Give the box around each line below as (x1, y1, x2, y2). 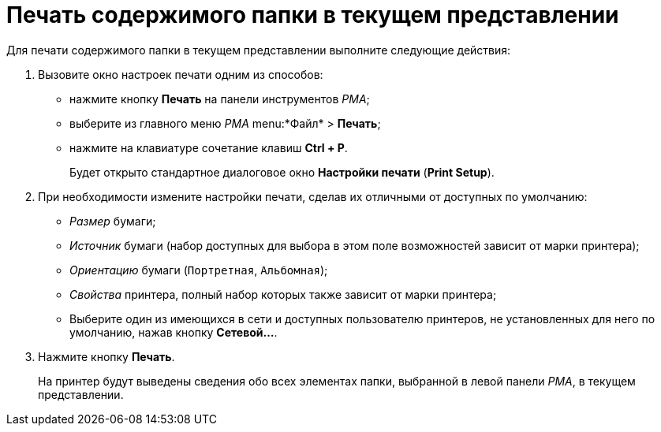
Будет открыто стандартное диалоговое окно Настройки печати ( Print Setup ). (69, 165, 495, 179)
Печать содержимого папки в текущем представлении (6, 2, 619, 28)
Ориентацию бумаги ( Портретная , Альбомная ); (69, 263, 328, 277)
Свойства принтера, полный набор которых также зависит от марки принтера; (69, 287, 497, 301)
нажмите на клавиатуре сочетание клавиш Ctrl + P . (69, 140, 348, 155)
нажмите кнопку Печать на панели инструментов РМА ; (69, 91, 370, 106)
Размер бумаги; (69, 214, 156, 228)
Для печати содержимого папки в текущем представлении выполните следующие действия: (6, 43, 511, 57)
